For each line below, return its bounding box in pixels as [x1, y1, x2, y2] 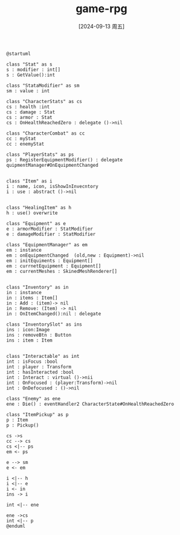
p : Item [6, 417, 28, 423]
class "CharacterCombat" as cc [6, 130, 85, 136]
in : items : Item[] [6, 295, 59, 301]
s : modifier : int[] [6, 66, 61, 73]
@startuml [6, 50, 31, 56]
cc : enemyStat [6, 141, 45, 147]
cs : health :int [6, 104, 50, 110]
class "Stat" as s [6, 61, 53, 67]
